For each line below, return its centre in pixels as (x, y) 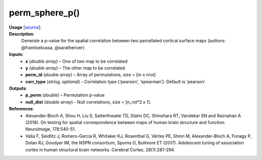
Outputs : (18, 89)
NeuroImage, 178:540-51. (51, 129)
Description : (22, 34)
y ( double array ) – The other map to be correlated (75, 68)
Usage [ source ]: (25, 27)
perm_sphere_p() (44, 13)
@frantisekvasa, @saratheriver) (53, 47)
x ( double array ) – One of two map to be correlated (77, 61)
